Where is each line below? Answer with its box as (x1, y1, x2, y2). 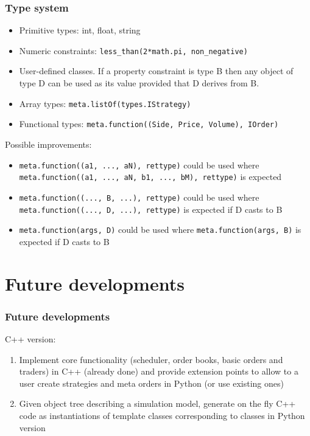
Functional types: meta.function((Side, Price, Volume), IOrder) (19, 117, 279, 130)
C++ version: (5, 333, 56, 345)
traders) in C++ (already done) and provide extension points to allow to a (19, 365, 298, 378)
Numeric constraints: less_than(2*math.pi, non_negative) (19, 44, 248, 57)
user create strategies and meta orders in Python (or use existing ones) (19, 376, 284, 389)
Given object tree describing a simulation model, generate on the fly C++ (19, 397, 296, 410)
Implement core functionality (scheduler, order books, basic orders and (19, 353, 283, 365)
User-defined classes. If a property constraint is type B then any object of (19, 64, 294, 77)
